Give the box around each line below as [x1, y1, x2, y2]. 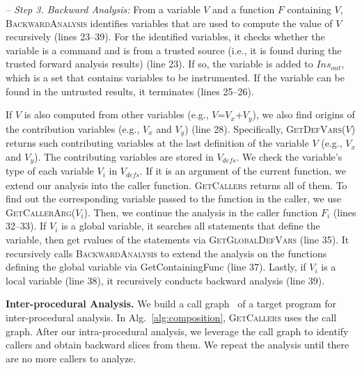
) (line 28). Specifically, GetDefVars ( [184, 121, 346, 136]
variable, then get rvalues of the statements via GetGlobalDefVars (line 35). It [6, 232, 349, 246]
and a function [212, 2, 275, 16]
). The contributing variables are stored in [34, 149, 214, 163]
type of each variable [6, 163, 94, 178]
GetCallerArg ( [6, 204, 76, 219]
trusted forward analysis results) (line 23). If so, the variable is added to [6, 56, 313, 71]
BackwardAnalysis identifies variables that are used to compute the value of [6, 15, 333, 30]
